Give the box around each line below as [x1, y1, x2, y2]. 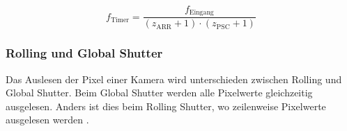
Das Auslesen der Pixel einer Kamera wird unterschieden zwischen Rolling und [6, 71, 342, 86]
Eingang [189, 9, 214, 17]
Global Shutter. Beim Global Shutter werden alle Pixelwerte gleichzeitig [6, 85, 313, 100]
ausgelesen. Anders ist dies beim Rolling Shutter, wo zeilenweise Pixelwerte [6, 98, 326, 113]
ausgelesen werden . [6, 112, 89, 127]
